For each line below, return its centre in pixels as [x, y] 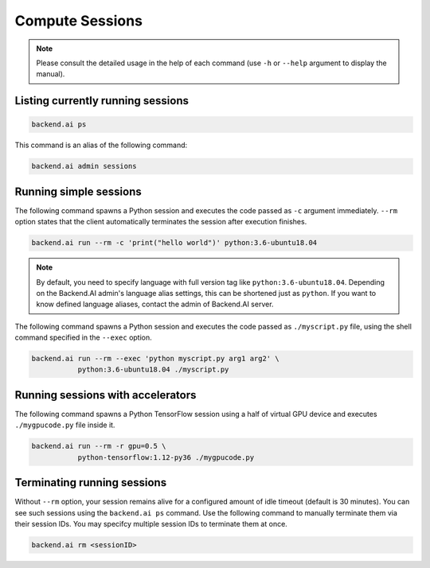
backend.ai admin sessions [84, 166]
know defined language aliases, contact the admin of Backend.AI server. [155, 304]
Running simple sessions [78, 191]
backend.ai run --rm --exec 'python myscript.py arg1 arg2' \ [155, 359]
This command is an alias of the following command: [101, 145]
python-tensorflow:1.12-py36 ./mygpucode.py [166, 457]
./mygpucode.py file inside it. [65, 425]
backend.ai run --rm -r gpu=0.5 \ [99, 446]
